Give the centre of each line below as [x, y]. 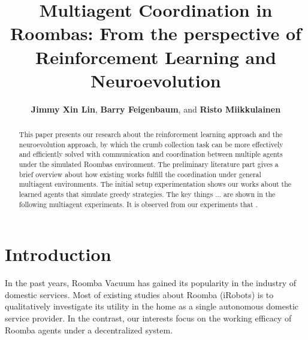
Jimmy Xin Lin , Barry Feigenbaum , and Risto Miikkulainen [156, 109]
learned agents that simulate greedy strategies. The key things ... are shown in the [147, 194]
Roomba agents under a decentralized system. [89, 330]
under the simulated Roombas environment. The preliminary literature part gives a [149, 164]
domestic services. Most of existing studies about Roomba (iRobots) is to [139, 294]
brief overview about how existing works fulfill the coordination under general [140, 174]
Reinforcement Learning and [156, 57]
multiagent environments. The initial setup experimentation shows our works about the [155, 184]
